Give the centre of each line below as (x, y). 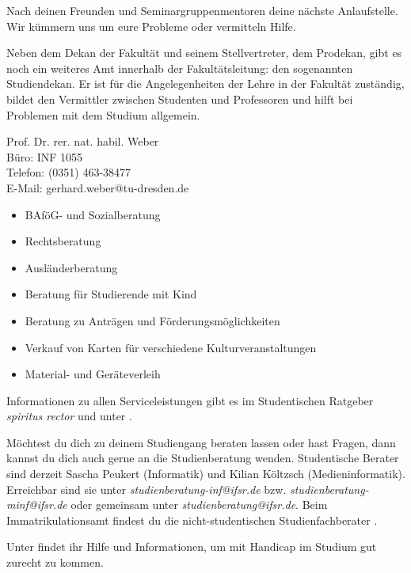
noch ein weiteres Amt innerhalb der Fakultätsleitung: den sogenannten (180, 68)
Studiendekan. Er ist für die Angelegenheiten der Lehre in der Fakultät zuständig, (205, 83)
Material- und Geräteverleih (93, 374)
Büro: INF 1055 (45, 156)
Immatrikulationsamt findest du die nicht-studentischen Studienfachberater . (192, 520)
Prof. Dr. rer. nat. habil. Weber (83, 141)
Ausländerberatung (71, 267)
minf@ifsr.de (37, 505)
